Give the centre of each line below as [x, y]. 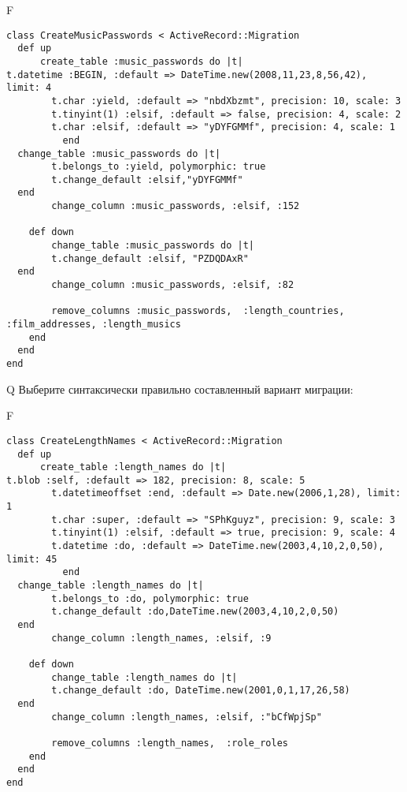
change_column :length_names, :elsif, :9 [161, 638]
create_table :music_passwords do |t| [141, 61]
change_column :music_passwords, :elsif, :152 [176, 206]
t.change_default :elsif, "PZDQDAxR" [150, 258]
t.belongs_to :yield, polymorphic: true [159, 167]
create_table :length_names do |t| [133, 467]
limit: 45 [32, 559]
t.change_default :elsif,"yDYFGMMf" [147, 179]
